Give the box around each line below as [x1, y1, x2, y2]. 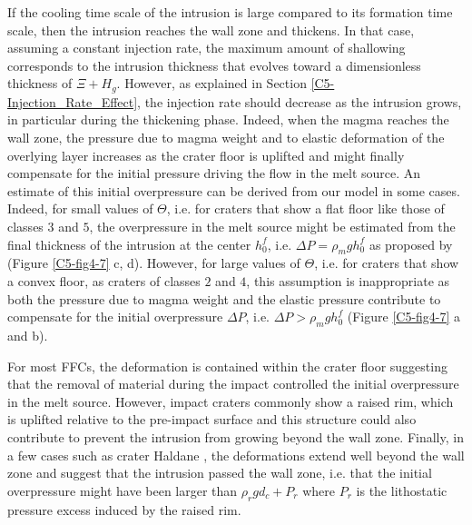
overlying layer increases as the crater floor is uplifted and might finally [7, 145, 405, 164]
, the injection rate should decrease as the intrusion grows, [137, 92, 462, 111]
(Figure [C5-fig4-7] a [347, 307, 461, 326]
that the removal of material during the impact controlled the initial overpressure [7, 374, 459, 393]
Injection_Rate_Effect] [7, 92, 138, 111]
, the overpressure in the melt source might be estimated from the [89, 216, 456, 235]
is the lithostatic [356, 480, 447, 500]
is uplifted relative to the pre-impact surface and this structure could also [7, 410, 417, 429]
